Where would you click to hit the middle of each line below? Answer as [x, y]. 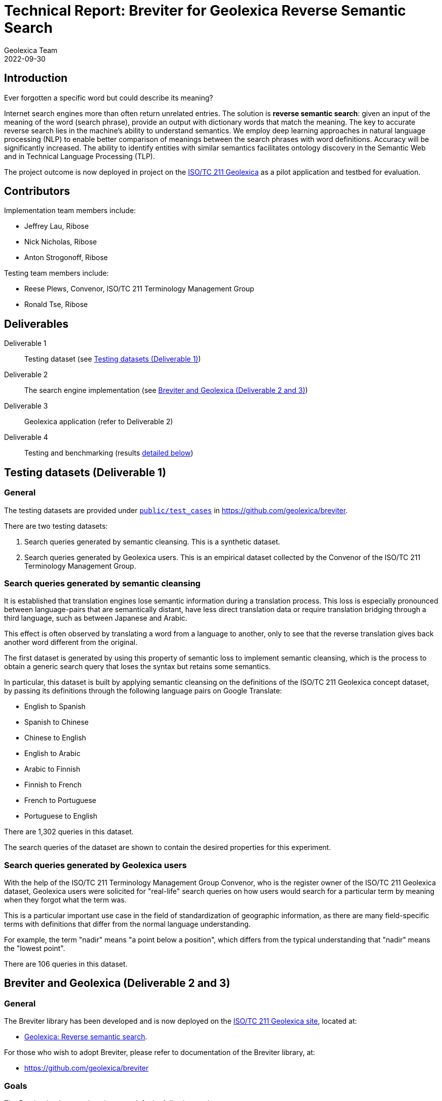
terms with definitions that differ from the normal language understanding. [128, 924]
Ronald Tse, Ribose [56, 305]
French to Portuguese [60, 800]
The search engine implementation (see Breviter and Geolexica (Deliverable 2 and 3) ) [166, 390]
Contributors [37, 191]
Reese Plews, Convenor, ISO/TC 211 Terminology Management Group [139, 289]
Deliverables [36, 324]
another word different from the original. [71, 642]
